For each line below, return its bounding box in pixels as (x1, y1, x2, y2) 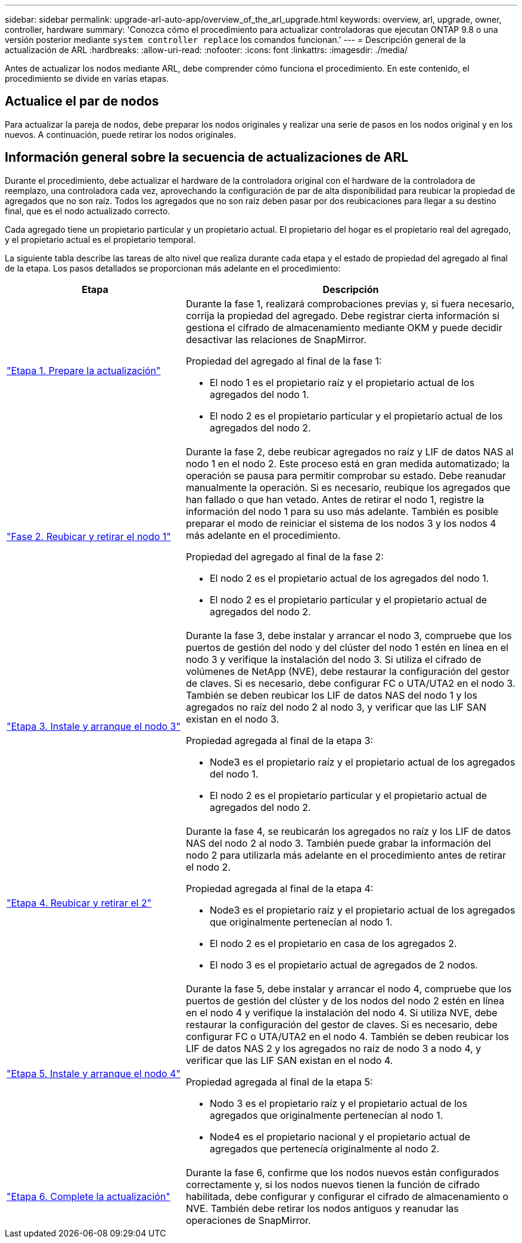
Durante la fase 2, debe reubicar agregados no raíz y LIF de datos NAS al (185, 445, 514, 458)
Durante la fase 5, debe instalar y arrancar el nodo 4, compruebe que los (185, 982, 512, 995)
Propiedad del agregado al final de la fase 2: (185, 550, 384, 563)
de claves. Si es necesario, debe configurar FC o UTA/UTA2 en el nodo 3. (185, 677, 515, 689)
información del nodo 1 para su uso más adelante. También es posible (185, 505, 499, 517)
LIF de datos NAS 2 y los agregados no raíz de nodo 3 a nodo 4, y (185, 1042, 481, 1054)
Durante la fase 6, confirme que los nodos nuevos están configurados (185, 1166, 499, 1179)
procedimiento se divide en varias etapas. (5, 73, 169, 84)
